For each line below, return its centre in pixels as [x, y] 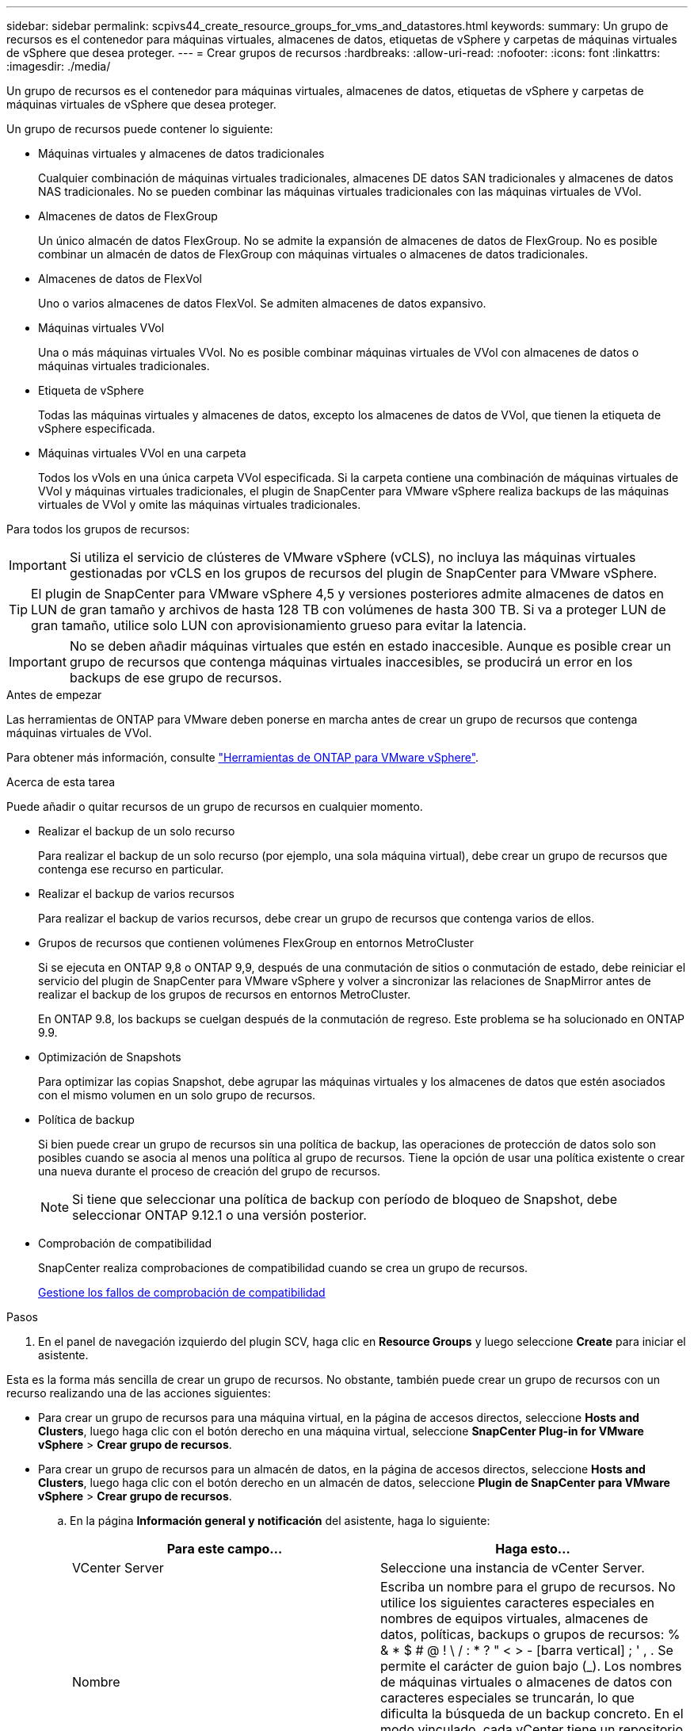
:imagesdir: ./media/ [59, 66]
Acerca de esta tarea [61, 782]
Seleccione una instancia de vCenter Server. [513, 1568]
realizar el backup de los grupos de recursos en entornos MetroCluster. [225, 994]
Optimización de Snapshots [110, 1057]
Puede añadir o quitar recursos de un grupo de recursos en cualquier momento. [215, 806]
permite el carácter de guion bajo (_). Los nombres [531, 1666]
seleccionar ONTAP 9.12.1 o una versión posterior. [219, 1215]
